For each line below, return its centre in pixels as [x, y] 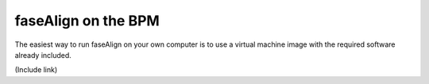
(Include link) [36, 70]
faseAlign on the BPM [87, 21]
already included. [43, 55]
